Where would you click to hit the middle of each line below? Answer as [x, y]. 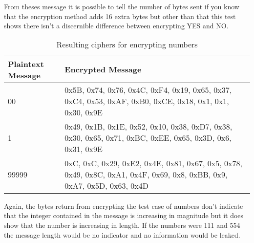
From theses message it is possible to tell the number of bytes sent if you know [122, 6]
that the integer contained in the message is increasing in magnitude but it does [124, 215]
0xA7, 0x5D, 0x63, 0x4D [106, 185]
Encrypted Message [103, 69]
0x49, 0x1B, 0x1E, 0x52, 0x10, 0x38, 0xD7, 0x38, [148, 126]
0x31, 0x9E [84, 149]
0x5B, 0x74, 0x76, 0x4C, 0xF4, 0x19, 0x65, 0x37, [148, 89]
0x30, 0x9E [84, 112]
